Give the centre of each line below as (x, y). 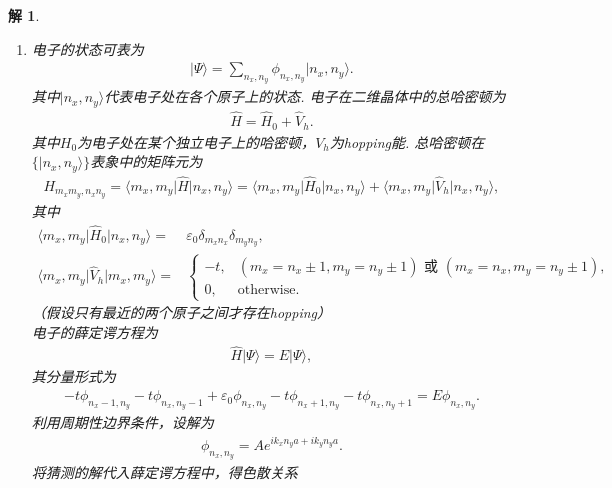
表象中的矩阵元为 (146, 161)
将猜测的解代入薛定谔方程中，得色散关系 (164, 472)
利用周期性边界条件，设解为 (122, 422)
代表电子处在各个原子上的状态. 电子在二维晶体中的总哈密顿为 (305, 96)
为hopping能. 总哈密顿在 (407, 141)
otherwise (266, 289)
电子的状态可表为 (87, 48)
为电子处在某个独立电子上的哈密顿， (196, 141)
